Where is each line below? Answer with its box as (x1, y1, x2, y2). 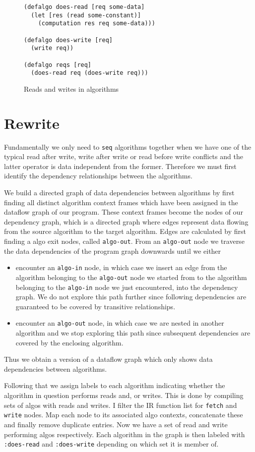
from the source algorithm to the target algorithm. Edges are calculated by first (4, 226, 246, 236)
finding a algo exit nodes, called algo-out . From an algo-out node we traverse (4, 236, 245, 246)
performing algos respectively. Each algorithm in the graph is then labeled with (4, 429, 245, 439)
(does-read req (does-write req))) (31, 69, 148, 77)
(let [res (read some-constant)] (31, 11, 141, 19)
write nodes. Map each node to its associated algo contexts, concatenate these (4, 409, 243, 420)
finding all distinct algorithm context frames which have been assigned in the (4, 197, 238, 207)
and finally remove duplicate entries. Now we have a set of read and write (4, 419, 228, 429)
